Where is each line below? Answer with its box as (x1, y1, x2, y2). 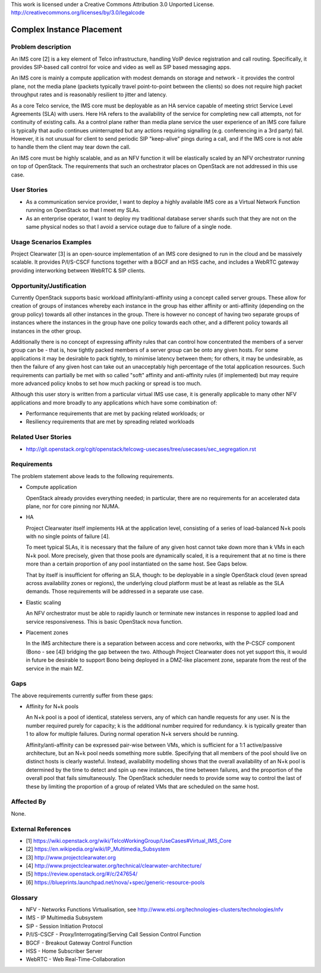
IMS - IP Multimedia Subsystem (26, 914, 103, 921)
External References (11, 824, 71, 833)
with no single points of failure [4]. (26, 533, 110, 540)
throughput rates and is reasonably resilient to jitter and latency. (11, 91, 168, 98)
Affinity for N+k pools (26, 703, 79, 710)
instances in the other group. (11, 327, 82, 334)
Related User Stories (11, 433, 72, 441)
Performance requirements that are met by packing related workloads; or (26, 410, 205, 417)
